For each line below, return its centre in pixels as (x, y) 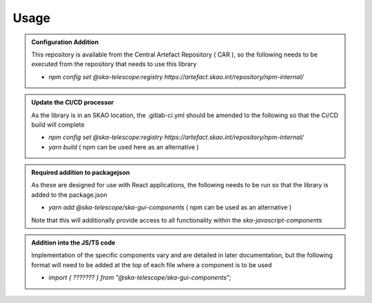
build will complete (58, 125)
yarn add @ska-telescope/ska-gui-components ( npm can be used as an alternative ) (170, 207)
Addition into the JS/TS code (73, 243)
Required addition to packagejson (81, 173)
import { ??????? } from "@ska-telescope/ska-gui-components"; (140, 278)
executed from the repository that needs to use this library (114, 64)
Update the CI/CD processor (73, 103)
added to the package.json (69, 195)
